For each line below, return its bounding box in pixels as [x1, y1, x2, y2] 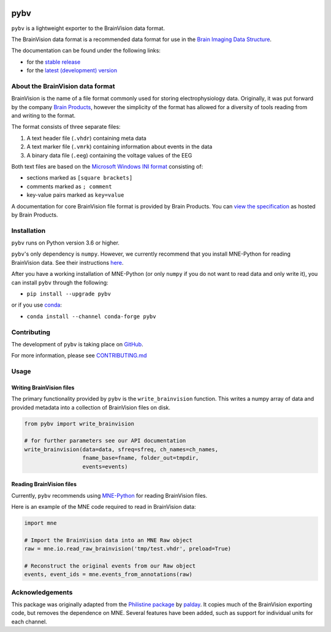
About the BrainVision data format [11, 82, 115, 90]
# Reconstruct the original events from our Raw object [24, 562, 196, 569]
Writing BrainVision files [11, 384, 75, 391]
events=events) [82, 463, 128, 470]
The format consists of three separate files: [11, 123, 121, 131]
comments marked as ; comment [26, 183, 112, 190]
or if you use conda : [11, 301, 63, 309]
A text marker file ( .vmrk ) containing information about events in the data [26, 143, 213, 150]
